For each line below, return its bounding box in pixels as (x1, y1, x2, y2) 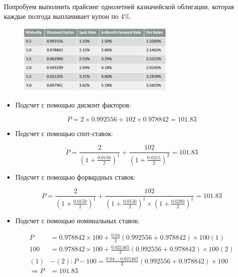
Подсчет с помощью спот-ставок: (15, 128, 113, 138)
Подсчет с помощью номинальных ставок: (15, 215, 140, 225)
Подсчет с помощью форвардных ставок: (15, 171, 136, 182)
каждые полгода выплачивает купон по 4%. (4, 11, 132, 21)
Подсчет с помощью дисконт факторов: (15, 100, 131, 110)
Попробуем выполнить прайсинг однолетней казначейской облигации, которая (4, 1, 234, 11)
